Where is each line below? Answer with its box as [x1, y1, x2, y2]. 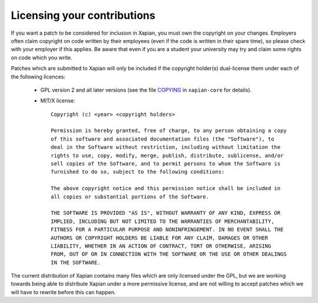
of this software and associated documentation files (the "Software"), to [51, 135, 274, 142]
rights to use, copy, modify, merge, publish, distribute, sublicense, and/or [51, 152, 284, 159]
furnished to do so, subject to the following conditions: [51, 168, 225, 175]
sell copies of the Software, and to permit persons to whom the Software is [51, 161, 281, 167]
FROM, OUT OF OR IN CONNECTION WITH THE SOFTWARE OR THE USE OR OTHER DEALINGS [51, 251, 287, 258]
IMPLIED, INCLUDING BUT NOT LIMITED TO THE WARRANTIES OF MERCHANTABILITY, [51, 218, 274, 225]
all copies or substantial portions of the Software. [51, 193, 209, 200]
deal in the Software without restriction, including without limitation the [51, 144, 281, 151]
